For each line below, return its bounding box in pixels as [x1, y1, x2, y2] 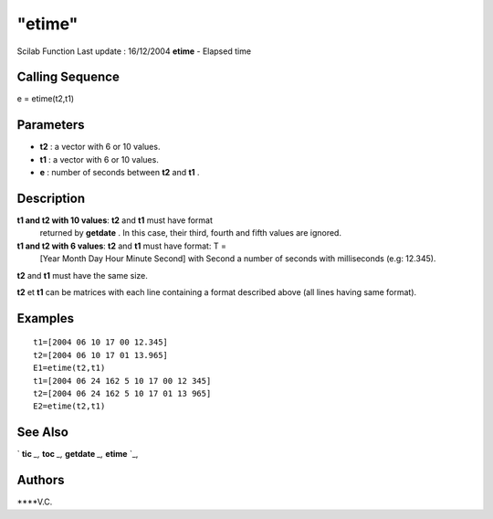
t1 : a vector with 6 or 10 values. [39, 154, 159, 164]
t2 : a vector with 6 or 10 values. [39, 142, 161, 153]
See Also [16, 425, 68, 440]
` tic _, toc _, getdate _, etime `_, [16, 449, 139, 460]
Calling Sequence [16, 69, 121, 85]
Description [16, 190, 86, 206]
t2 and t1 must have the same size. [16, 270, 148, 281]
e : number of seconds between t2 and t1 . [39, 167, 200, 178]
